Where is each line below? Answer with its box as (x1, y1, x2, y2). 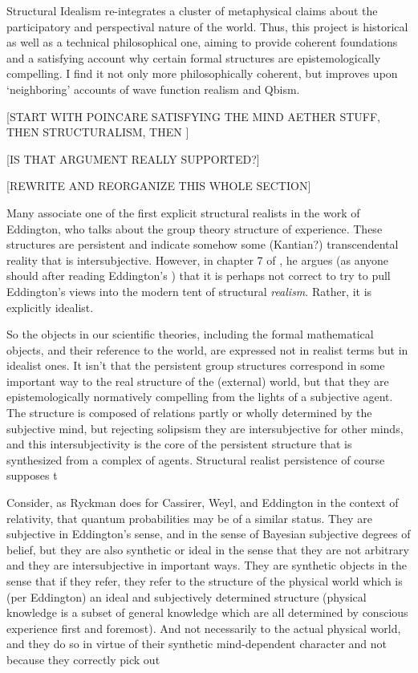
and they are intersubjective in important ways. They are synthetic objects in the (6, 557, 408, 574)
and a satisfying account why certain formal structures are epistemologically (6, 49, 381, 66)
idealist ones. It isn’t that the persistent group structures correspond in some (6, 357, 385, 374)
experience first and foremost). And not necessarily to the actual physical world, (6, 619, 401, 636)
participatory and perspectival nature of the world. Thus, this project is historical (6, 18, 408, 34)
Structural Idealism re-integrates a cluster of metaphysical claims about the (6, 2, 378, 18)
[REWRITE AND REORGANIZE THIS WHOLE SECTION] (6, 177, 311, 194)
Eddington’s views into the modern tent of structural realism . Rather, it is (6, 282, 372, 299)
